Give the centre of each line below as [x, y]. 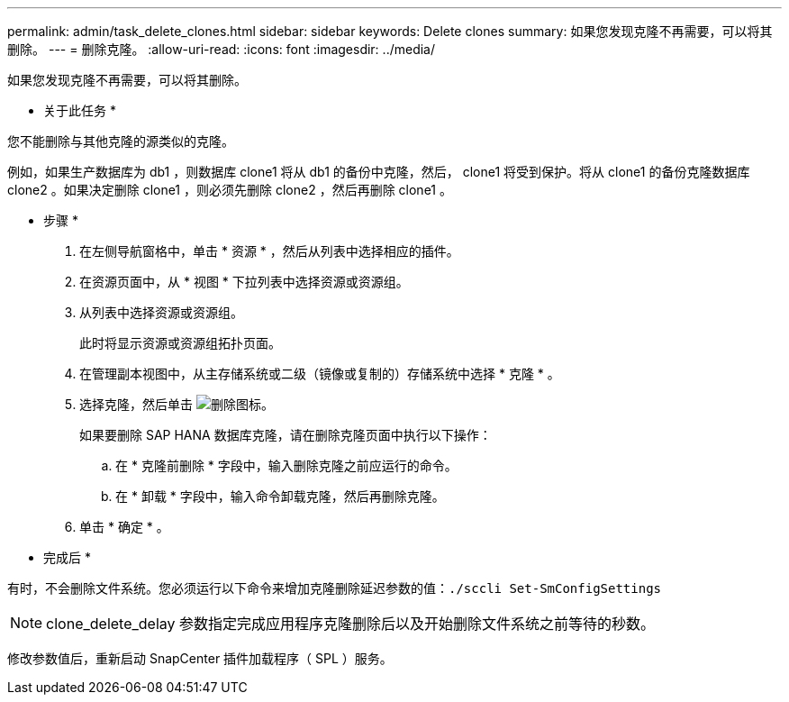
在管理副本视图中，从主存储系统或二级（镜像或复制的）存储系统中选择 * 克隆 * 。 [320, 374]
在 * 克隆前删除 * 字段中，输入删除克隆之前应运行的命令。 [286, 465]
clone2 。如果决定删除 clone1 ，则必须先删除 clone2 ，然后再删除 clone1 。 [230, 190]
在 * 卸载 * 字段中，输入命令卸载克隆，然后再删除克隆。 [280, 496]
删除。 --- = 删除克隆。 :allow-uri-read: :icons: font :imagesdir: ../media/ [222, 49]
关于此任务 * [80, 110]
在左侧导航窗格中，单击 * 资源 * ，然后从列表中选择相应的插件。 [269, 251]
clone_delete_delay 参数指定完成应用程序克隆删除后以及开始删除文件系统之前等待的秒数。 [351, 624]
